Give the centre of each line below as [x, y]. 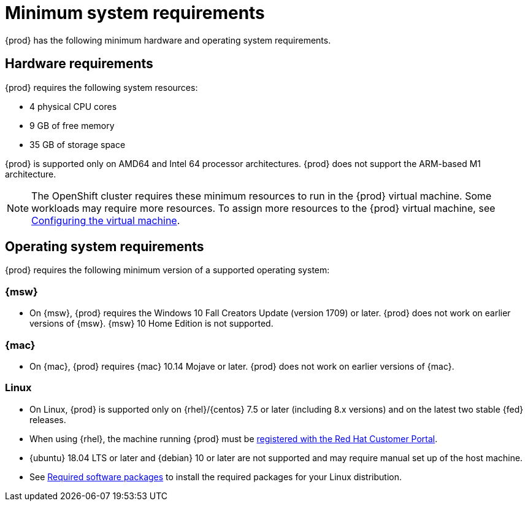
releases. [48, 419]
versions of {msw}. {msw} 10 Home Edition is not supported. [151, 324]
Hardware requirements [79, 64]
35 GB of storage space [78, 144]
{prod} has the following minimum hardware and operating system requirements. [168, 40]
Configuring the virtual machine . [106, 220]
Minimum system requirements [135, 13]
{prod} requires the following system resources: [101, 87]
